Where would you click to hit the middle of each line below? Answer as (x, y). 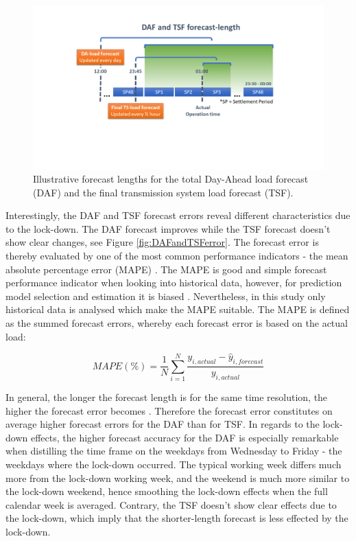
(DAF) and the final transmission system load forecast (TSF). (163, 192)
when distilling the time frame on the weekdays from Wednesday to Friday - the (174, 451)
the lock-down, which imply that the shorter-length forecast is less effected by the (177, 518)
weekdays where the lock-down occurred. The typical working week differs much (174, 464)
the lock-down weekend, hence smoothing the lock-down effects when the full (167, 491)
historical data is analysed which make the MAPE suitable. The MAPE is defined (178, 309)
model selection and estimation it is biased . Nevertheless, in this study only (166, 296)
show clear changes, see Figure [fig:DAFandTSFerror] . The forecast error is (162, 242)
